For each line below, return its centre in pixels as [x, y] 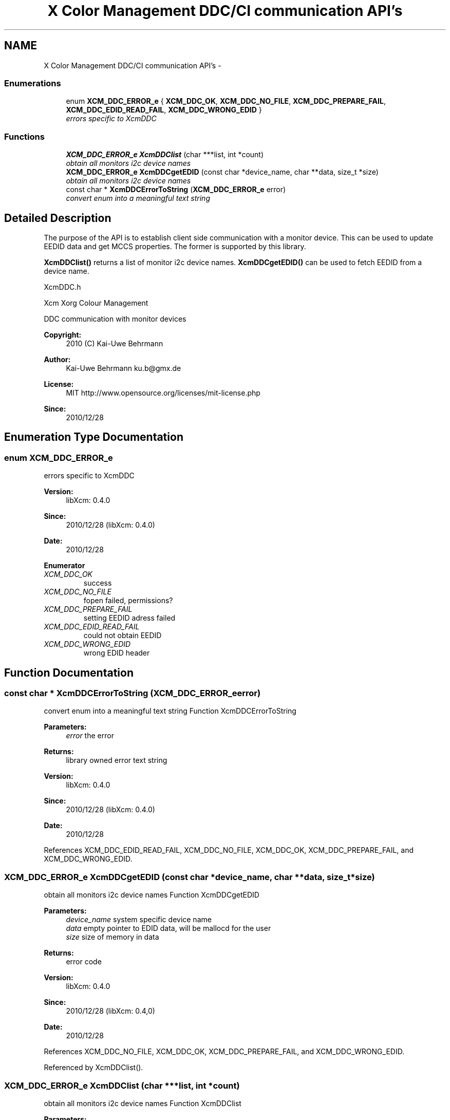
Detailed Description [58, 218]
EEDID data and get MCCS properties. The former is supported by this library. [175, 246]
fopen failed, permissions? [128, 601]
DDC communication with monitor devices [115, 319]
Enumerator [64, 566]
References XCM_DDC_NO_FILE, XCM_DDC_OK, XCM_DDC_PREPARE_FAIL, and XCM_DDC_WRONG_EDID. [224, 1052]
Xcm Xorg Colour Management [96, 303]
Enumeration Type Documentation [94, 437]
